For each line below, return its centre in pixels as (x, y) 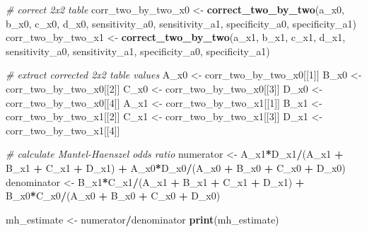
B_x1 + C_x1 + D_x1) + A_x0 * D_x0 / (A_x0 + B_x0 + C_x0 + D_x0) (176, 167)
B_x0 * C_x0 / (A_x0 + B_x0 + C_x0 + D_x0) (113, 196)
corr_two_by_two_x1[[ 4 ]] (63, 130)
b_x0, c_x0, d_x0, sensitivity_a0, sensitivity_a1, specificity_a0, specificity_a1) (181, 23)
